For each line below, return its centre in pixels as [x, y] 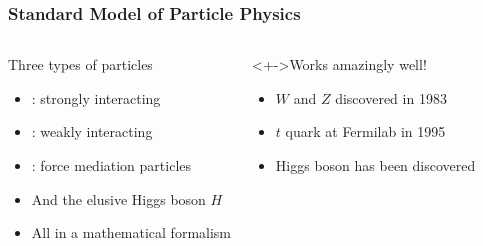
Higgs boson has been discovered [375, 165]
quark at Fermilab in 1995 [365, 131]
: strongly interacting [96, 97]
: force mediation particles [111, 165]
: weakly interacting [92, 131]
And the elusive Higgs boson [118, 198]
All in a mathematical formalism [131, 232]
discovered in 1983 [391, 97]
